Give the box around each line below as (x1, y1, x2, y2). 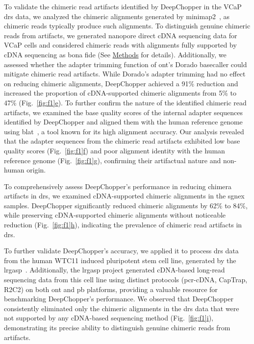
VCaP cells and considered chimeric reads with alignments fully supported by (4, 40, 237, 50)
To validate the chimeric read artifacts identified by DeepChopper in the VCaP (4, 1, 242, 11)
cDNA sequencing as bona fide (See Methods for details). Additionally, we (4, 49, 227, 59)
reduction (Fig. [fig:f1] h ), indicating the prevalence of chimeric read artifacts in (4, 220, 242, 230)
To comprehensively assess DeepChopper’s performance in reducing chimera (4, 181, 232, 191)
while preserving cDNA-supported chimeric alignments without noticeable (4, 210, 226, 220)
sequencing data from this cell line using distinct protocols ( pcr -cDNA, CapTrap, (4, 274, 248, 285)
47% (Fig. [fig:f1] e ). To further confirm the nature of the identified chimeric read (4, 97, 247, 107)
